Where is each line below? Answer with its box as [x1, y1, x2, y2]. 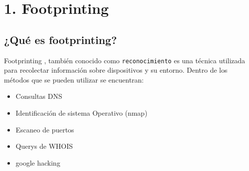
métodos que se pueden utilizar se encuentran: [4, 74, 144, 85]
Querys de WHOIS [15, 141, 73, 151]
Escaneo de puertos [15, 124, 74, 134]
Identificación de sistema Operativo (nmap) [15, 108, 148, 118]
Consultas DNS [15, 91, 62, 101]
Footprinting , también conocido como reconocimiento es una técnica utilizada [4, 55, 246, 65]
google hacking [15, 157, 60, 168]
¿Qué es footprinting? [4, 32, 117, 47]
